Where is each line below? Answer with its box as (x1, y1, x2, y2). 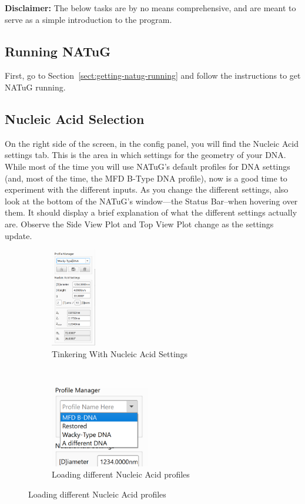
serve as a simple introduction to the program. (5, 13, 172, 25)
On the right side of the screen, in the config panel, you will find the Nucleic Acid (5, 137, 299, 149)
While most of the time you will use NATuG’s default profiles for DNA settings (5, 160, 290, 172)
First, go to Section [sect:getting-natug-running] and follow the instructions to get (5, 69, 301, 82)
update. (5, 229, 32, 241)
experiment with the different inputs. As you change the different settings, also (5, 183, 289, 196)
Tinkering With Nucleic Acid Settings (52, 347, 188, 359)
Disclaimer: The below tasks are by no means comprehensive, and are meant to (5, 2, 296, 14)
